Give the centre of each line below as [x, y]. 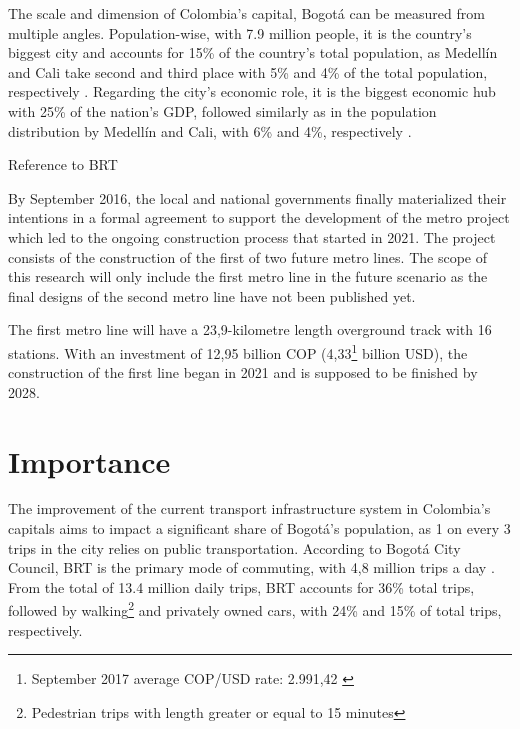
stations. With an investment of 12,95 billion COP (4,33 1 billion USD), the [238, 351]
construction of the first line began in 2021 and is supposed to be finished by [243, 372]
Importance [89, 460]
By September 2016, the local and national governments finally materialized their [257, 197]
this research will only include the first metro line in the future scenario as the [248, 276]
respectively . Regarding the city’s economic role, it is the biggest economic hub [252, 91]
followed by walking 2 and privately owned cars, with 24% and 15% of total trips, [255, 609]
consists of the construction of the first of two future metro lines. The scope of [247, 256]
